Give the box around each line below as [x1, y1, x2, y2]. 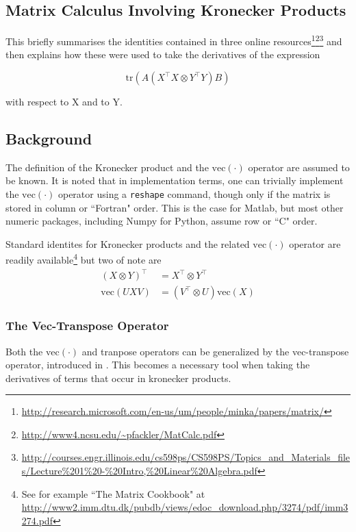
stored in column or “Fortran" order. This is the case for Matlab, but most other [5, 200, 344, 214]
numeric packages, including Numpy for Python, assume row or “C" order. [5, 214, 318, 228]
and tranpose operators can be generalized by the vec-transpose [81, 344, 349, 358]
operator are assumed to [248, 160, 350, 174]
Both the [5, 344, 43, 358]
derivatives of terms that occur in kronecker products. [5, 370, 231, 385]
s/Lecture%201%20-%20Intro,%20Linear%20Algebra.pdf [21, 464, 257, 478]
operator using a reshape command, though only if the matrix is [58, 187, 331, 201]
